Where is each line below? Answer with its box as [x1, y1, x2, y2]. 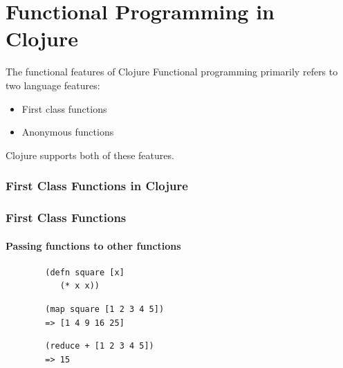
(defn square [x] [45, 267, 124, 277]
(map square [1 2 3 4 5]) [45, 304, 165, 314]
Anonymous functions [21, 125, 114, 139]
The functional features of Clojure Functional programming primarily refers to [6, 64, 338, 79]
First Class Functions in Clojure [6, 177, 188, 194]
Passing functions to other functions [6, 238, 181, 252]
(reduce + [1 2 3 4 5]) [45, 341, 154, 351]
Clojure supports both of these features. [6, 147, 174, 162]
